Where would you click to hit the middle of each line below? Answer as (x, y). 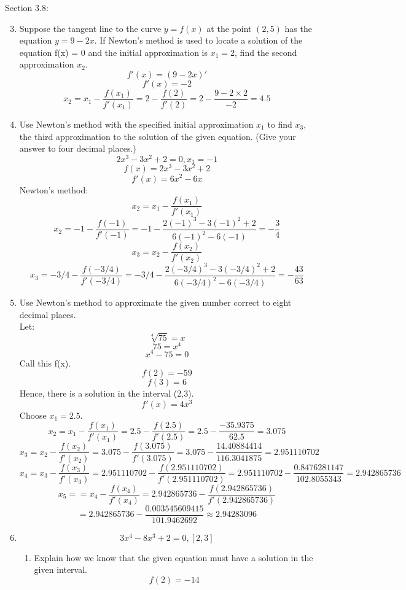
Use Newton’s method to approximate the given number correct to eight (155, 302)
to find (280, 124)
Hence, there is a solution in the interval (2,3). (107, 393)
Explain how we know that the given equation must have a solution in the (174, 557)
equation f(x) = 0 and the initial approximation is (114, 52)
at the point (229, 28)
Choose (33, 415)
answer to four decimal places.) (78, 148)
